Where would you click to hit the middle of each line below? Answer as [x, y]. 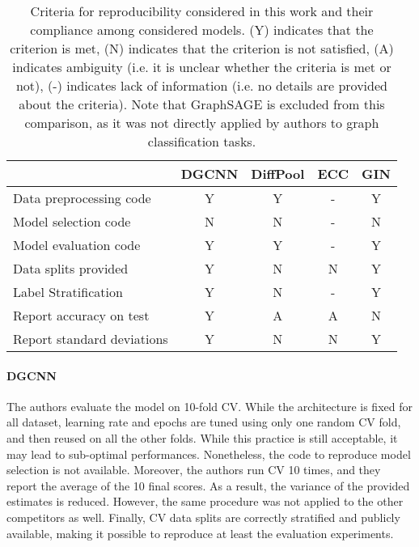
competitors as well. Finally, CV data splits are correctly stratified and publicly [203, 517]
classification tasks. [202, 141]
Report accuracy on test [81, 315]
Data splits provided [71, 268]
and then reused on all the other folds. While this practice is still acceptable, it [202, 437]
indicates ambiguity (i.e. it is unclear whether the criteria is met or [202, 67]
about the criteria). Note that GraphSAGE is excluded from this [202, 104]
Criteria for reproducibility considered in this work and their [202, 11]
